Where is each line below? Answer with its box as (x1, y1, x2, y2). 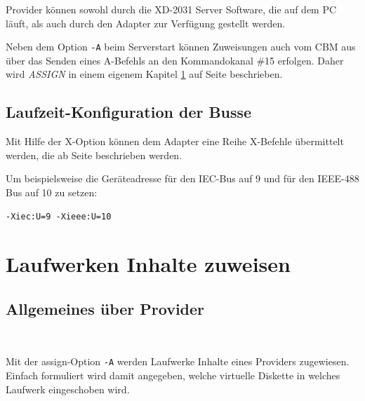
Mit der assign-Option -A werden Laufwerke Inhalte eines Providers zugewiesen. (6, 354, 350, 369)
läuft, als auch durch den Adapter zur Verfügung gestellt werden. (6, 15, 286, 30)
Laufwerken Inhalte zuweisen (6, 250, 291, 278)
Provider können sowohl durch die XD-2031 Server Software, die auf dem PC (6, 2, 337, 16)
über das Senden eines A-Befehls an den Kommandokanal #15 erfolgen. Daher (6, 53, 344, 67)
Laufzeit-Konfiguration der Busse (6, 101, 252, 123)
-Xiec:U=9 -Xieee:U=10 (6, 211, 112, 222)
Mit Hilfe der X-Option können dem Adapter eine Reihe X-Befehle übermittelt (6, 134, 344, 149)
